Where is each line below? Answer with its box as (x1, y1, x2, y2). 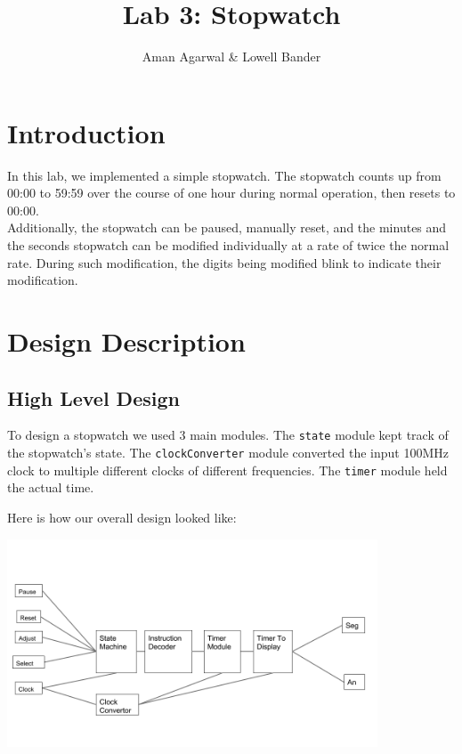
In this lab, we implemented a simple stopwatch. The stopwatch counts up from (7, 166, 442, 184)
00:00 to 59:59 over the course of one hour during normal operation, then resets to (7, 183, 456, 202)
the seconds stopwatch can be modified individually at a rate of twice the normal (7, 236, 450, 255)
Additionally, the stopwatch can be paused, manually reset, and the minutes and (7, 218, 447, 237)
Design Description (7, 323, 246, 359)
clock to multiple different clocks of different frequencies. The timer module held (7, 460, 448, 479)
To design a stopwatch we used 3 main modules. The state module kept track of (7, 426, 449, 444)
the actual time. (7, 478, 94, 497)
